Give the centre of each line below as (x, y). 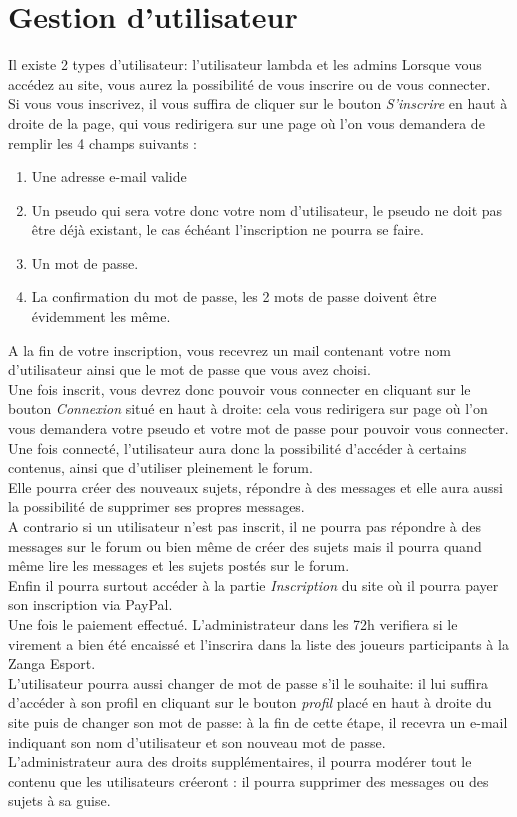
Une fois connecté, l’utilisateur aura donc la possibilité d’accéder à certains (237, 447)
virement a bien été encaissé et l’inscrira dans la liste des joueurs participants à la (258, 643)
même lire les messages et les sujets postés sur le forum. (179, 565)
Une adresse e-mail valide (109, 176)
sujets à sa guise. (59, 800)
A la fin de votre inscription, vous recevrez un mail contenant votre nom (229, 349)
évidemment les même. (101, 316)
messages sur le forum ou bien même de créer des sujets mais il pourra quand (245, 545)
